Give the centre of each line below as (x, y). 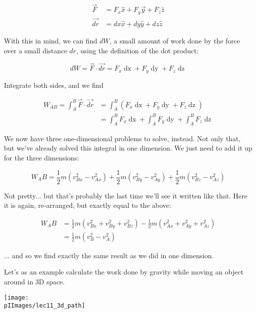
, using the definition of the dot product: (137, 50)
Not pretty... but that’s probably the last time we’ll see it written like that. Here (126, 195)
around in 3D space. (34, 282)
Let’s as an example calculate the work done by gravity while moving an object (124, 272)
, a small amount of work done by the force (175, 40)
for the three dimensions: (42, 157)
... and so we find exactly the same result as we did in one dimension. (109, 255)
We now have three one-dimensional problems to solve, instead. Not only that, (122, 138)
